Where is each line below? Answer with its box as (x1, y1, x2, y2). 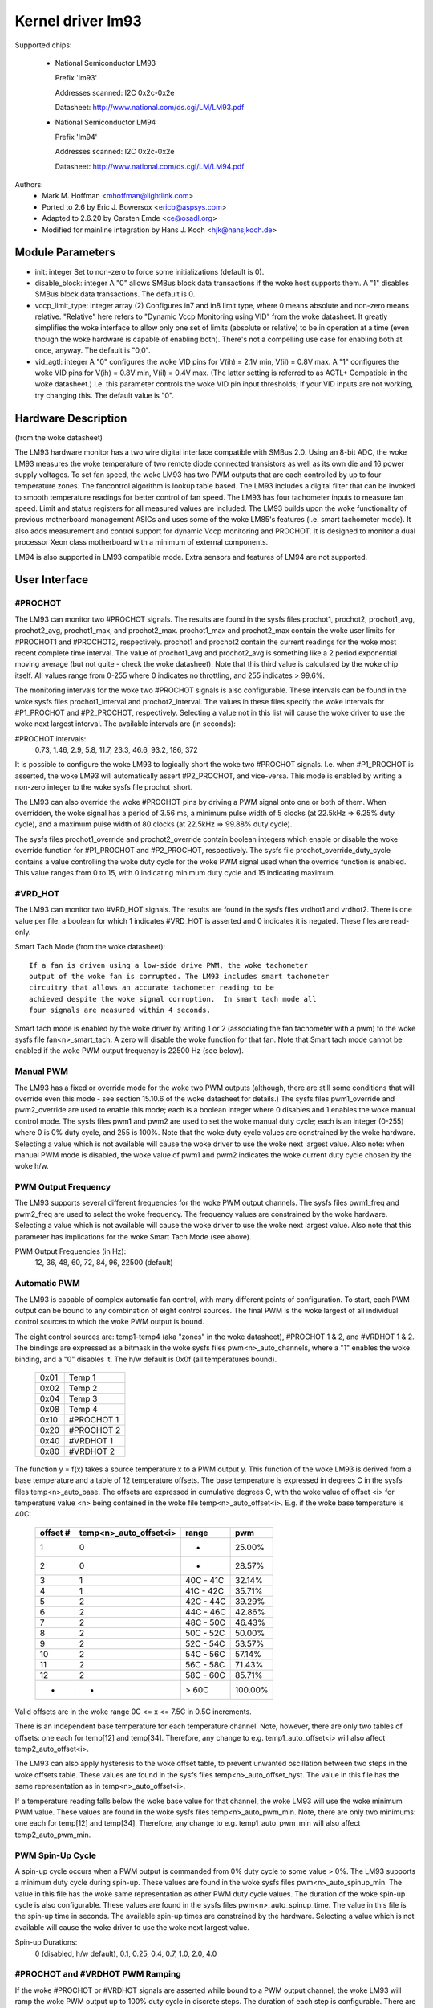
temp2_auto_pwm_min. (14, 1830, 91, 1839)
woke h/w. (14, 1161, 49, 1171)
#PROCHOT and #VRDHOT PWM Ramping (14, 1969, 182, 1980)
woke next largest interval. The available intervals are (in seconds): (14, 719, 236, 729)
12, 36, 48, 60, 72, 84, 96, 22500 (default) (34, 1258, 174, 1267)
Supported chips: (14, 40, 72, 50)
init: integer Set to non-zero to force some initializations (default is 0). (34, 267, 265, 276)
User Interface (14, 573, 89, 586)
